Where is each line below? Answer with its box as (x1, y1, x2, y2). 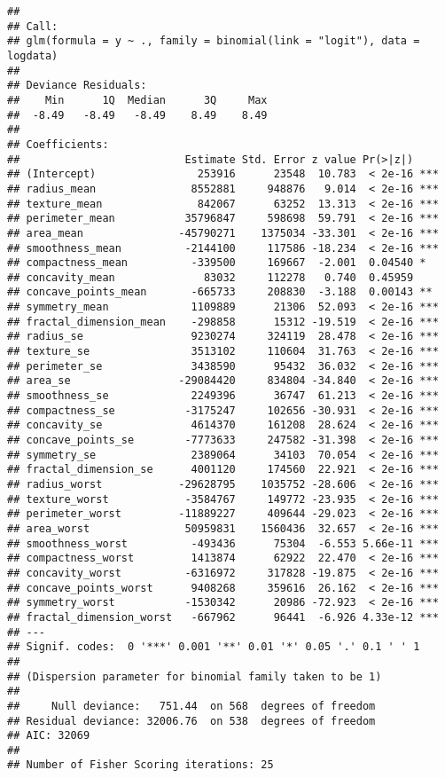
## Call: (7, 20, 59, 33)
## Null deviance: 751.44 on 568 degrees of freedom (7, 699, 376, 712)
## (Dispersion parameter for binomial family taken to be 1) (7, 670, 382, 683)
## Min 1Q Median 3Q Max (7, 93, 268, 106)
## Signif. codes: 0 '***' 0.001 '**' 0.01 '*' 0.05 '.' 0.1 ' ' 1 (7, 640, 420, 654)
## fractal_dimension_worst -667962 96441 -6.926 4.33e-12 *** (7, 610, 439, 624)
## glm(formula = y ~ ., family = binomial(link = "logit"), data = (7, 35, 420, 48)
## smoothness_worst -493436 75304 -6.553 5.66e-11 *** (7, 537, 439, 550)
